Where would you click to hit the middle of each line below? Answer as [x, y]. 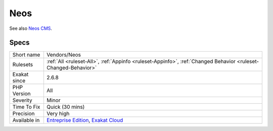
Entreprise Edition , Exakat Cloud [85, 120]
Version [21, 94]
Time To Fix [26, 107]
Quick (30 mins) [65, 107]
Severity [22, 100]
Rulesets [22, 65]
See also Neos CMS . [31, 28]
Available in [26, 120]
